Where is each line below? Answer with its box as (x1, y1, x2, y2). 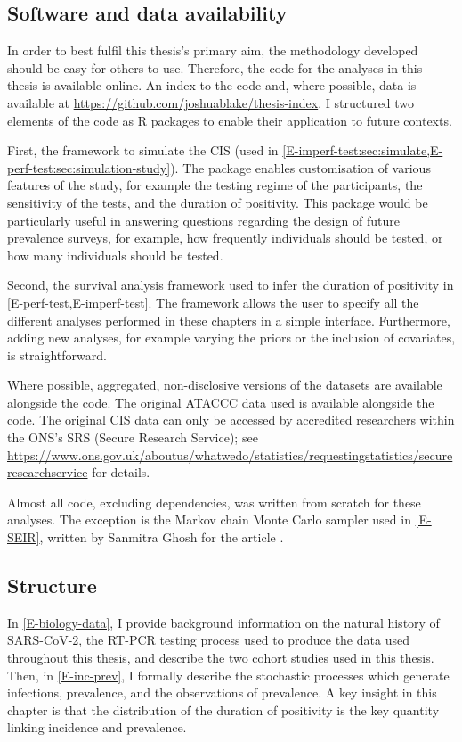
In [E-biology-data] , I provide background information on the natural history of (7, 613, 440, 631)
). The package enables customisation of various (170, 158, 431, 177)
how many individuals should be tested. (7, 245, 223, 264)
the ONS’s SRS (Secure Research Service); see (7, 428, 258, 447)
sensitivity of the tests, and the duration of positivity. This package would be (7, 193, 428, 211)
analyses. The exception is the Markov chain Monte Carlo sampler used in (7, 510, 411, 529)
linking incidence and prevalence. (7, 718, 187, 737)
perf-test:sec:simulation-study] (7, 158, 171, 177)
